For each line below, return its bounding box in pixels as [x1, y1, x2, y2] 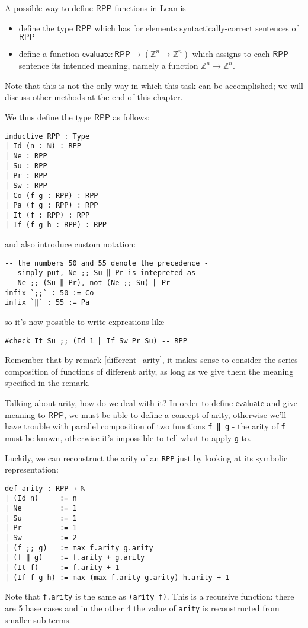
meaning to [5, 408, 46, 420]
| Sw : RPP [5, 181, 47, 190]
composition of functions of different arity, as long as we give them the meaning [5, 365, 294, 377]
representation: [5, 463, 59, 476]
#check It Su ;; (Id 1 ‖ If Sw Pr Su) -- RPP [5, 336, 187, 345]
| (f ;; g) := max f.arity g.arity [5, 543, 153, 552]
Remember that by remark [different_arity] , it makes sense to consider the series [5, 353, 298, 366]
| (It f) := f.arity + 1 [5, 563, 120, 572]
